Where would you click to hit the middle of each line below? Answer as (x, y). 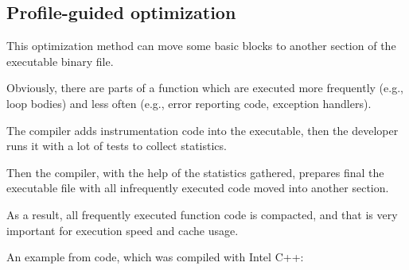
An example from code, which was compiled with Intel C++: (155, 257)
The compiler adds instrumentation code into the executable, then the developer (203, 130)
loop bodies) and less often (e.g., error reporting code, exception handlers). (189, 103)
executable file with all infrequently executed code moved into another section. (198, 188)
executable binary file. (60, 61)
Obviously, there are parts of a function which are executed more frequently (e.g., (205, 88)
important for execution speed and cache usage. (123, 230)
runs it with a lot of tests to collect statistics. (117, 146)
